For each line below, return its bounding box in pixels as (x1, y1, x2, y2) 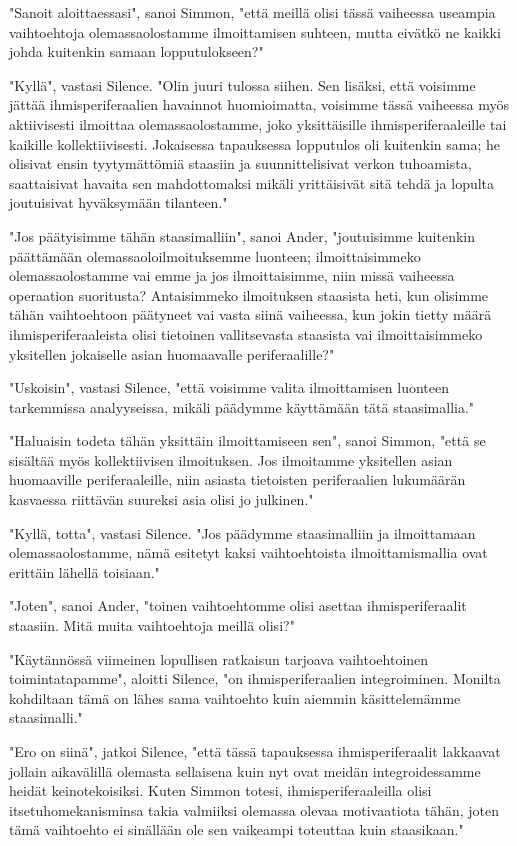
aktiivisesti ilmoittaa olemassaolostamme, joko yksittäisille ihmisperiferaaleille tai (9, 113, 507, 134)
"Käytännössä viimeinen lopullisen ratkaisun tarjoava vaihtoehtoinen (9, 648, 429, 669)
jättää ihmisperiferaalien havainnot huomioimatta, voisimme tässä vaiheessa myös (9, 94, 509, 115)
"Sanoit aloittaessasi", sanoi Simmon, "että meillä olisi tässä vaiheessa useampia (9, 2, 496, 22)
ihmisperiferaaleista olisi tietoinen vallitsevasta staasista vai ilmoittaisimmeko (9, 323, 483, 344)
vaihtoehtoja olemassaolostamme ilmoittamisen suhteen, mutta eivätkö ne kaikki (9, 21, 501, 42)
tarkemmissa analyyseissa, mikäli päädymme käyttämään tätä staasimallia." (9, 396, 475, 417)
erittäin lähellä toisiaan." (9, 561, 160, 582)
